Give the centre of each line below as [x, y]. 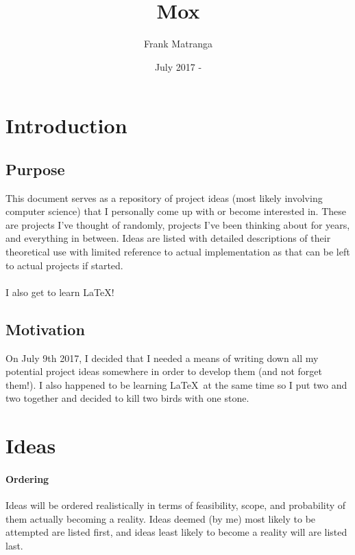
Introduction [66, 125]
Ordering [27, 479]
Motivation [45, 329]
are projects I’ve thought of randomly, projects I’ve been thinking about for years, [178, 224]
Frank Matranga [178, 44]
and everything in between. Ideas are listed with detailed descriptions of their [168, 238]
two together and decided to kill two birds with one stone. [127, 398]
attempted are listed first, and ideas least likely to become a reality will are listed [176, 532]
